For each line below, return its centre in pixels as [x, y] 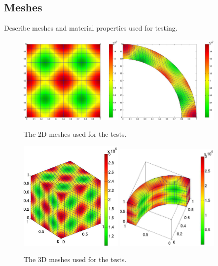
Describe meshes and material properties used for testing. [91, 28]
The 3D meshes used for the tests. [75, 259]
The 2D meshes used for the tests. [75, 134]
